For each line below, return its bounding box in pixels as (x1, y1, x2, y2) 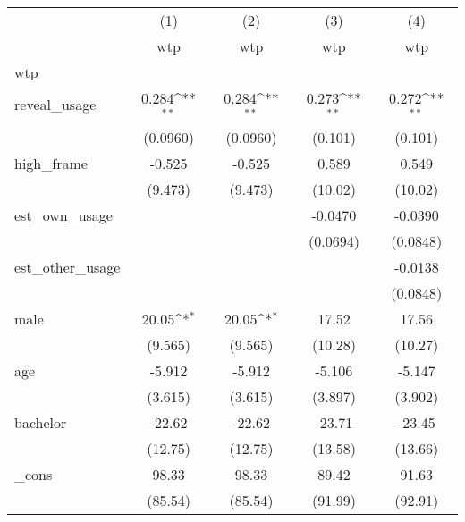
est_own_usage (14, 204, 113, 225)
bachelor (14, 411, 67, 433)
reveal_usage (14, 94, 97, 115)
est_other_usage (14, 256, 121, 277)
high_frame (14, 152, 88, 173)
